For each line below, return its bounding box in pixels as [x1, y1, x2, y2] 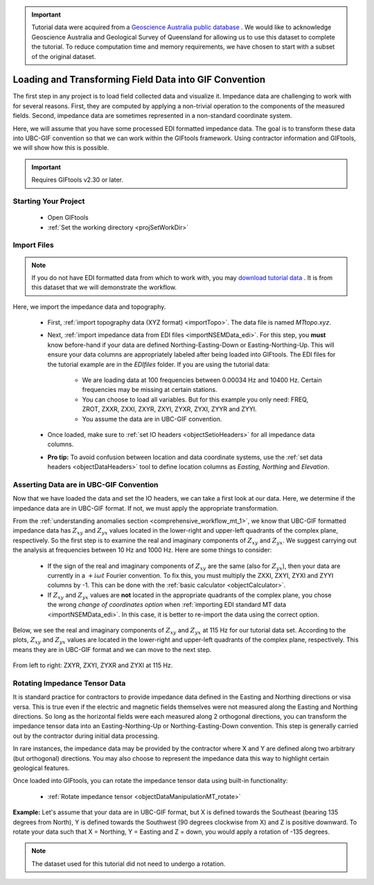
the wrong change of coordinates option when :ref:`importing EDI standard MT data [47, 601, 287, 609]
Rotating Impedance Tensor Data [12, 678, 126, 688]
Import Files [12, 240, 55, 250]
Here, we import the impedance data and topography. [12, 302, 166, 311]
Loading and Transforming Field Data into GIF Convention [12, 74, 266, 86]
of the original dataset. [31, 52, 96, 60]
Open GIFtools [47, 214, 89, 222]
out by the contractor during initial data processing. [12, 732, 159, 740]
